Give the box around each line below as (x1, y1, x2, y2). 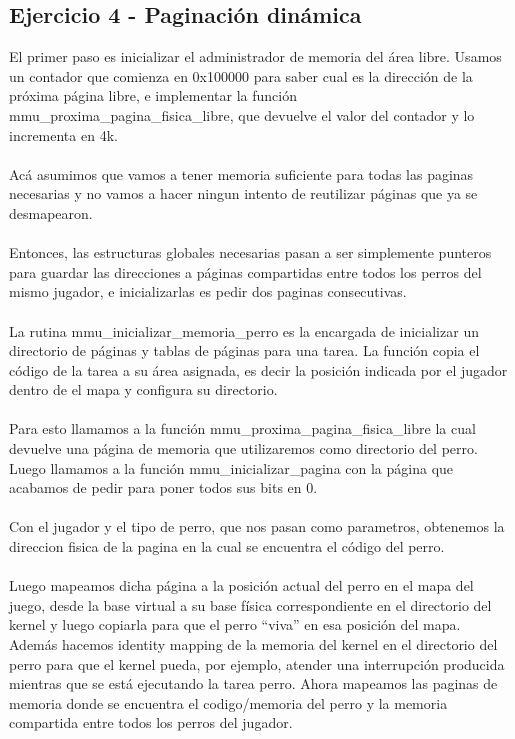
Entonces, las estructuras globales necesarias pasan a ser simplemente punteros (9, 242, 492, 263)
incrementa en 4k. (9, 124, 118, 145)
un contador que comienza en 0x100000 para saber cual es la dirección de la (9, 65, 473, 86)
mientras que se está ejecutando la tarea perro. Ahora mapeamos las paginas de (9, 673, 498, 694)
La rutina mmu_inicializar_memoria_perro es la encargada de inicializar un (9, 320, 479, 341)
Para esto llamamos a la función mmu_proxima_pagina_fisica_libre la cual (9, 418, 476, 439)
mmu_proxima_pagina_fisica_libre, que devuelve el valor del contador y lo (9, 104, 475, 125)
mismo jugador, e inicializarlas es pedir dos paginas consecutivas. (9, 281, 407, 302)
